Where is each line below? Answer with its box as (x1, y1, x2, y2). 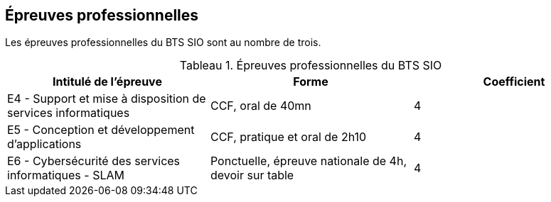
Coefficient (483, 74, 545, 89)
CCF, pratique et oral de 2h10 (210, 130, 367, 145)
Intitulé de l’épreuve (53, 74, 162, 89)
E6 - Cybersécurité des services (7, 154, 181, 169)
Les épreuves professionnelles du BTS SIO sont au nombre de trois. (5, 36, 321, 49)
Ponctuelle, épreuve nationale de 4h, (210, 154, 407, 169)
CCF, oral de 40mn (210, 99, 311, 113)
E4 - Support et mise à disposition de (7, 91, 206, 106)
